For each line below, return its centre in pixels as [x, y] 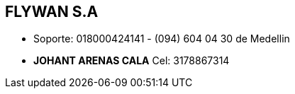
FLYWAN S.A [52, 12]
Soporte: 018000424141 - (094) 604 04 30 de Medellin [162, 39]
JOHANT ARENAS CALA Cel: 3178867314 [132, 61]
